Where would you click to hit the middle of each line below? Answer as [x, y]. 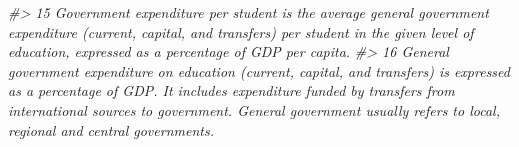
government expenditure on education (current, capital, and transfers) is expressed [259, 70]
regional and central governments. [111, 129]
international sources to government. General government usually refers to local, [254, 109]
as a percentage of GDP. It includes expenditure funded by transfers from [231, 90]
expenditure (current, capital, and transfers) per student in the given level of [241, 31]
